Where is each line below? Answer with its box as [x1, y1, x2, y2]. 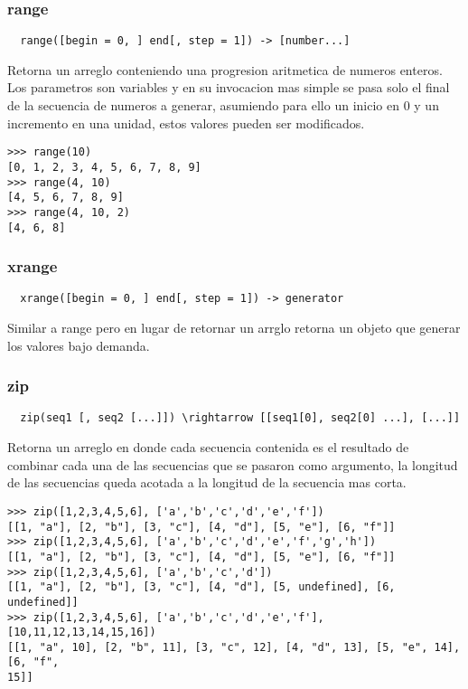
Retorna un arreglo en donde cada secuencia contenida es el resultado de [7, 438, 409, 457]
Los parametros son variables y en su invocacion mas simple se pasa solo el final [7, 78, 450, 97]
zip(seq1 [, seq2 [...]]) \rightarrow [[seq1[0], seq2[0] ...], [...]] [20, 411, 461, 425]
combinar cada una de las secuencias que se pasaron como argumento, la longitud [7, 455, 458, 474]
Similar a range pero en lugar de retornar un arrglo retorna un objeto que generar [7, 318, 461, 337]
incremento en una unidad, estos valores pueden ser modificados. [7, 113, 365, 132]
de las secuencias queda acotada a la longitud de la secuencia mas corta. [7, 473, 407, 492]
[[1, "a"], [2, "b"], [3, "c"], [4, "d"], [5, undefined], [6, [7, 580, 396, 594]
